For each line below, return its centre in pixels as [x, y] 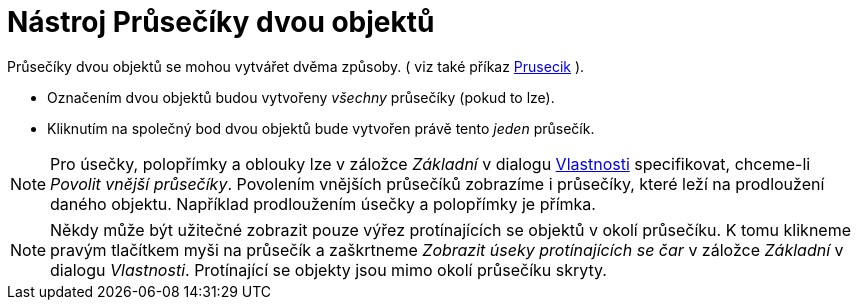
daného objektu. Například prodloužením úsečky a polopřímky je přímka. [323, 203]
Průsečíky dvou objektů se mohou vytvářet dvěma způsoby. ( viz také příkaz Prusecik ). [296, 66]
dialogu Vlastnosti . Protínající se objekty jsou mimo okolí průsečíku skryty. [328, 269]
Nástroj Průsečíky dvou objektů [221, 22]
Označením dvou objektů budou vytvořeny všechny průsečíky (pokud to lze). [301, 97]
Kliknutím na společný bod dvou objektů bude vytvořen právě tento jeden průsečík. [321, 128]
